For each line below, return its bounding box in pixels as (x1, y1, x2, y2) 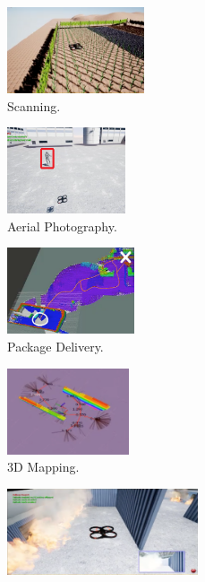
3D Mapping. (7, 457, 80, 476)
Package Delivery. (7, 336, 104, 355)
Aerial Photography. (7, 216, 117, 235)
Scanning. (7, 96, 61, 115)
